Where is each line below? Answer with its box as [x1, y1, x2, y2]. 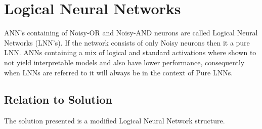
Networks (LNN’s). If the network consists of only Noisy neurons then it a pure [4, 37, 250, 48]
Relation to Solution [4, 92, 112, 107]
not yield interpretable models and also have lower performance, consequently [4, 57, 245, 67]
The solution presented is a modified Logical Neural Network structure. [4, 115, 225, 126]
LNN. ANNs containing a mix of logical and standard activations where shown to [4, 47, 256, 58]
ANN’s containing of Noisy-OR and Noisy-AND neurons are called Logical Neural [4, 27, 258, 38]
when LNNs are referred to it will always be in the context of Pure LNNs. [4, 67, 233, 77]
